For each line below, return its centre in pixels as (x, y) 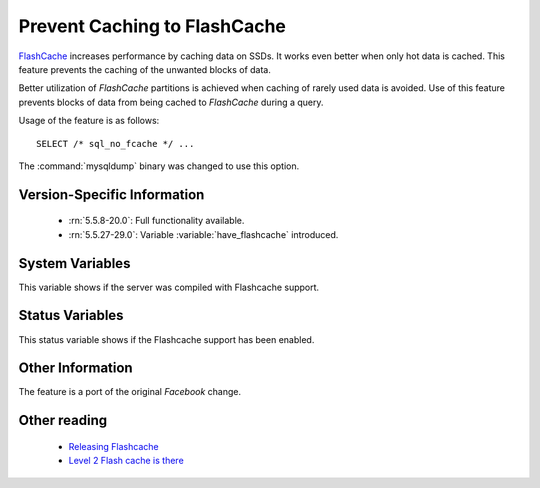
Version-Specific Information (111, 194)
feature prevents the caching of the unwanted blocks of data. (145, 69)
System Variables (74, 263)
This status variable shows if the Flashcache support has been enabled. (166, 339)
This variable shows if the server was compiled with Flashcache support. (169, 287)
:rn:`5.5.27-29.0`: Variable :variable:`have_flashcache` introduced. (203, 234)
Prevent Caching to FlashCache (152, 26)
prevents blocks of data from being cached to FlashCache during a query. (171, 102)
